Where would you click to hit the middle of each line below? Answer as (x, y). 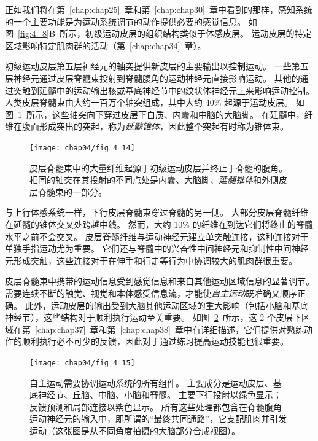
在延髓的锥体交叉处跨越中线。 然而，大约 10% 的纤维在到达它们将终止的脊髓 (159, 224)
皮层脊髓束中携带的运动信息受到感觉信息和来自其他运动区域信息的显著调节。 (160, 281)
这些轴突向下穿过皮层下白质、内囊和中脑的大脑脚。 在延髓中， (178, 114)
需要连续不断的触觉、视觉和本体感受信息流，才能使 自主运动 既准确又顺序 (151, 293)
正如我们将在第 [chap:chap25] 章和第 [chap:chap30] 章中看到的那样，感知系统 (159, 9)
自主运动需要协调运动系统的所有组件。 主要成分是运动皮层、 (151, 382)
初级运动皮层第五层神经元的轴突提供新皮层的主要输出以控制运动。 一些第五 (157, 66)
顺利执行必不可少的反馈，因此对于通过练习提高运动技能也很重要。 (155, 341)
